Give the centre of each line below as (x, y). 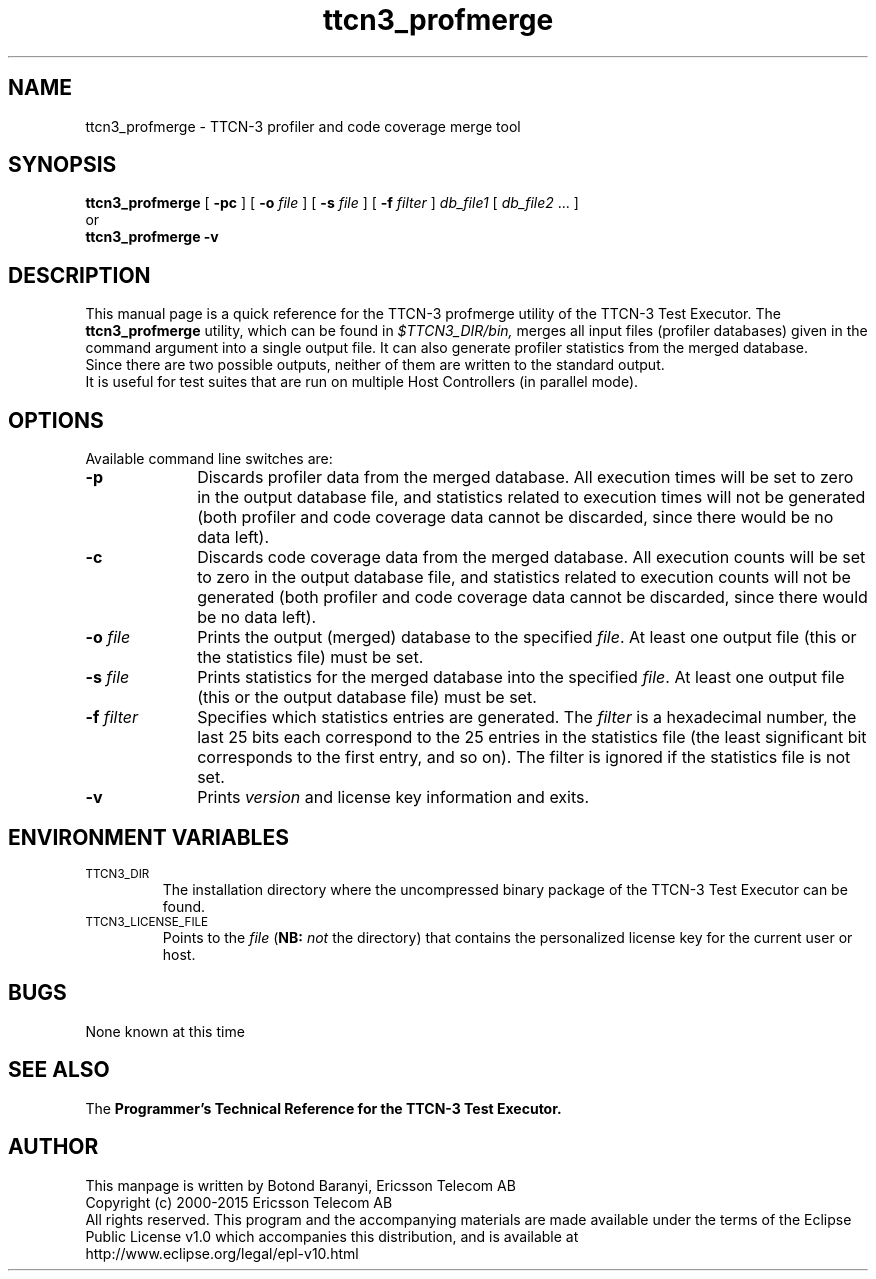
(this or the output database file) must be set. (367, 697)
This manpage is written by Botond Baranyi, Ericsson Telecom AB (300, 1185)
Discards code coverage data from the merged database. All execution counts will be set (531, 557)
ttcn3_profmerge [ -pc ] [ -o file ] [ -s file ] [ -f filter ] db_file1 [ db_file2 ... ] (332, 203)
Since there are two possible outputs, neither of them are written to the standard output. (375, 365)
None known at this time (165, 1031)
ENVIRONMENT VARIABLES (148, 837)
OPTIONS (56, 420)
